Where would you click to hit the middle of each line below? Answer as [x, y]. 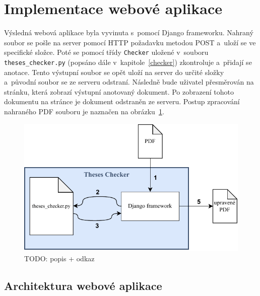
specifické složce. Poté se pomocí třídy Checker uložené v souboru [106, 52]
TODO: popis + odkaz [59, 258]
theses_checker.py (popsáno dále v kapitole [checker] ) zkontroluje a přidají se [128, 62]
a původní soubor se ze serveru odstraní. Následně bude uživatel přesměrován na [129, 82]
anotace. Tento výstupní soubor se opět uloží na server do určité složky [114, 72]
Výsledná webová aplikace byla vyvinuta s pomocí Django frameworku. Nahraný [129, 32]
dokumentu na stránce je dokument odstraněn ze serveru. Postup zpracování [122, 101]
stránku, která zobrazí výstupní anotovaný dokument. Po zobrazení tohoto [119, 91]
